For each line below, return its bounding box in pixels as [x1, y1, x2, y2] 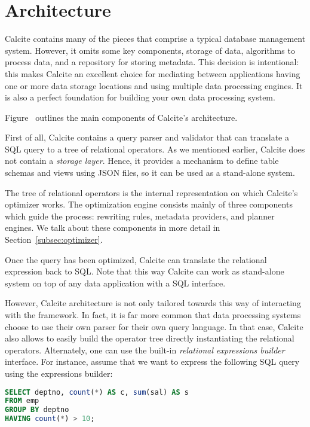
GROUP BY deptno [5, 405, 69, 414]
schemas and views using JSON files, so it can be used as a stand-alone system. [5, 166, 295, 179]
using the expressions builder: [5, 367, 113, 379]
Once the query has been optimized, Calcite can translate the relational [5, 253, 267, 266]
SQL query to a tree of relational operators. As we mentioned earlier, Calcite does [5, 142, 305, 155]
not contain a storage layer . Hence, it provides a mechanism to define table [5, 154, 279, 167]
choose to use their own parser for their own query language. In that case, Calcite [5, 320, 303, 333]
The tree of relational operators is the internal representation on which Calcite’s [5, 186, 298, 199]
